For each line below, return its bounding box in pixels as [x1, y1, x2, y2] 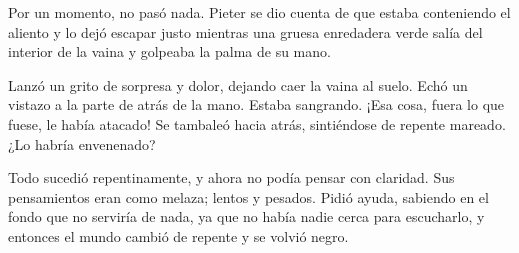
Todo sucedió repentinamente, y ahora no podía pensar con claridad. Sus [8, 167, 455, 188]
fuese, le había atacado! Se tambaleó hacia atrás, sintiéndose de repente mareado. [8, 113, 506, 134]
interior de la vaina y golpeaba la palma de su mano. [8, 41, 331, 62]
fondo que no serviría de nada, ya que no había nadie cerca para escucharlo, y [8, 206, 485, 227]
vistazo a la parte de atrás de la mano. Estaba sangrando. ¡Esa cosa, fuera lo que [8, 94, 505, 115]
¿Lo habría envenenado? [8, 133, 156, 154]
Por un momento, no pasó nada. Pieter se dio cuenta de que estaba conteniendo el [8, 2, 511, 22]
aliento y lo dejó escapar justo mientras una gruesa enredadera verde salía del [8, 21, 483, 42]
